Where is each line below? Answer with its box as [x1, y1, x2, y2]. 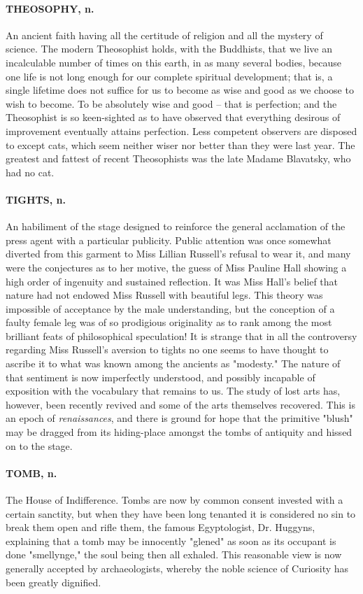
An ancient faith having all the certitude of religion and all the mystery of [6, 27, 323, 42]
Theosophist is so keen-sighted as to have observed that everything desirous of [6, 110, 341, 125]
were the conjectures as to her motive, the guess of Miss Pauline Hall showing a [6, 260, 347, 274]
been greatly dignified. [6, 574, 101, 589]
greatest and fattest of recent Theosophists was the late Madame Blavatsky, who [6, 151, 351, 166]
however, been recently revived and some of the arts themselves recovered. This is [6, 397, 355, 411]
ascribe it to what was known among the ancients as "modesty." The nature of [6, 356, 341, 371]
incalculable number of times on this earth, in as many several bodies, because [6, 55, 342, 69]
